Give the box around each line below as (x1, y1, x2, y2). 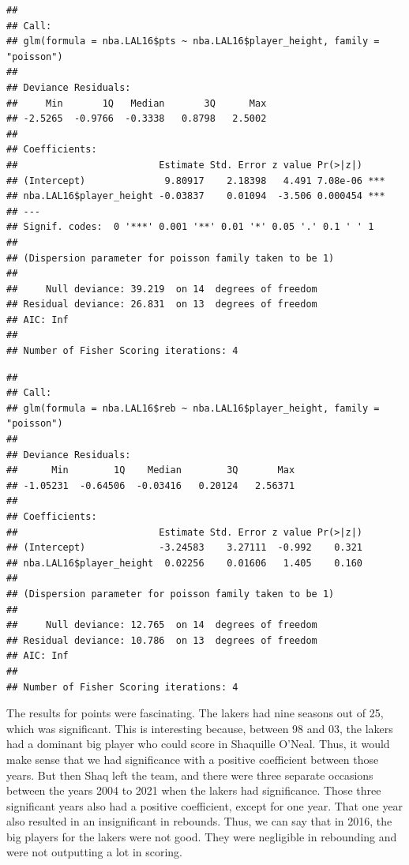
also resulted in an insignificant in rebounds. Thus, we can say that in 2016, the (6, 813, 392, 829)
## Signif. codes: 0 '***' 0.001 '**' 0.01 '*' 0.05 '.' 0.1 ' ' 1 (6, 221, 374, 233)
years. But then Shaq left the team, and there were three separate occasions (6, 766, 373, 783)
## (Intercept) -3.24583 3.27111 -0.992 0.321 (6, 542, 363, 554)
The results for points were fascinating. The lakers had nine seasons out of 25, (6, 705, 384, 721)
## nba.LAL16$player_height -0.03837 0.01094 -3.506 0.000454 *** (6, 190, 385, 202)
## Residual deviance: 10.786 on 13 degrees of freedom (6, 634, 317, 646)
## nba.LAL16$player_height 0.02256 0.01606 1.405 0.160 (6, 557, 363, 569)
